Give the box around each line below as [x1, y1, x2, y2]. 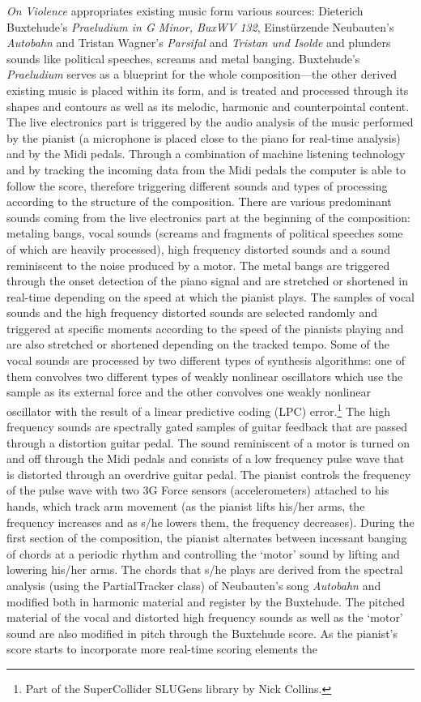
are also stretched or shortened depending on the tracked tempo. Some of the [6, 336, 389, 353]
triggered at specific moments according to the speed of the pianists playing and [6, 319, 404, 336]
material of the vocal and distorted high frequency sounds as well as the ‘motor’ [6, 609, 403, 626]
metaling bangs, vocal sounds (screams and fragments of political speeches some [6, 225, 403, 242]
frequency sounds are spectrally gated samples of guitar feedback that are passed [6, 418, 407, 435]
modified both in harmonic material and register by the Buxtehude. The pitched [6, 593, 406, 610]
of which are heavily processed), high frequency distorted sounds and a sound [6, 240, 390, 257]
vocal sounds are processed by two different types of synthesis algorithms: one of [6, 352, 405, 369]
